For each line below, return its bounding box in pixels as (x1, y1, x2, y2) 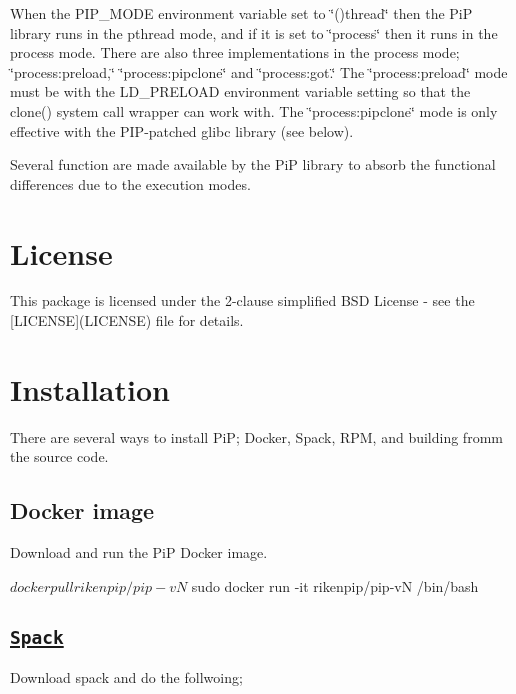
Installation (10, 368, 170, 409)
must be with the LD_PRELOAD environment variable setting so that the (10, 81, 471, 102)
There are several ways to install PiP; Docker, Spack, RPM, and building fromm (10, 426, 503, 447)
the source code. (10, 446, 109, 467)
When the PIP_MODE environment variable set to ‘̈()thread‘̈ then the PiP (10, 3, 473, 23)
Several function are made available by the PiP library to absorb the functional (10, 154, 496, 175)
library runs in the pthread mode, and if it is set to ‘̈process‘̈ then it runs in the (10, 22, 498, 43)
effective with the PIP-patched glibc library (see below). (10, 120, 354, 141)
